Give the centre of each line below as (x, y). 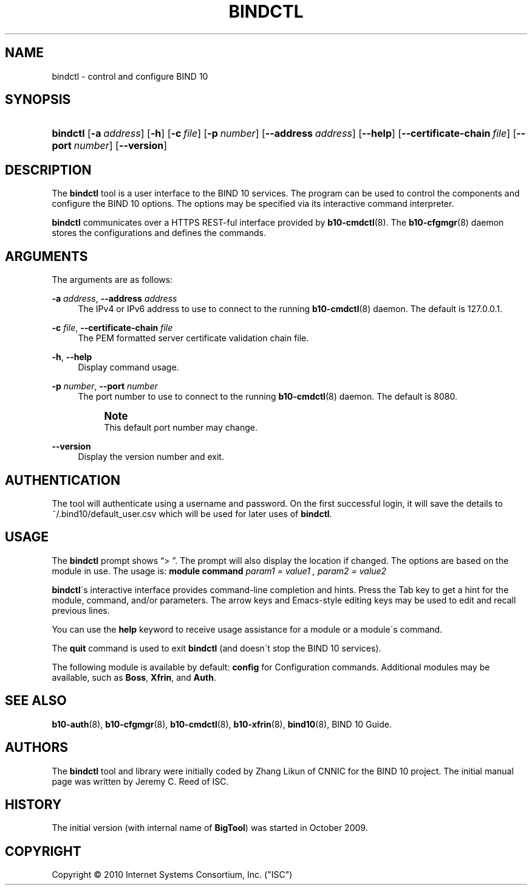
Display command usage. (128, 367)
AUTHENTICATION (63, 480)
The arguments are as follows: (112, 280)
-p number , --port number (105, 386)
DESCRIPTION (48, 170)
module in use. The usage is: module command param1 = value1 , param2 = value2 (219, 571)
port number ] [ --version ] (110, 146)
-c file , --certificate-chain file (112, 328)
